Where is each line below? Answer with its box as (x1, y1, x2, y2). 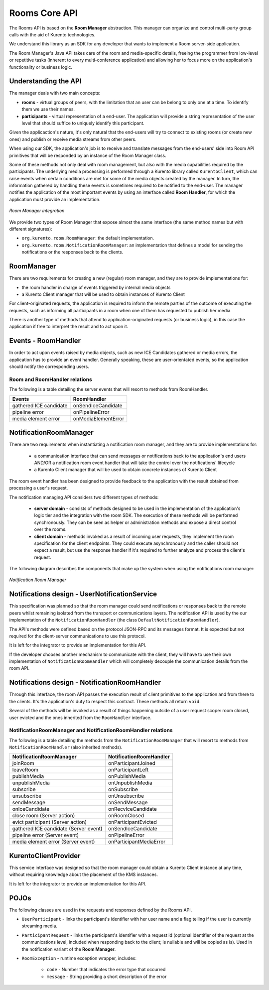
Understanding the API (9, 77, 82, 86)
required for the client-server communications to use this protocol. (9, 633, 146, 639)
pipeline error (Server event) (12, 832, 79, 839)
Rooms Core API (9, 7, 78, 18)
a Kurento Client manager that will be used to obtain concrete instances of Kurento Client (34, 467, 217, 473)
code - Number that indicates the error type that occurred (46, 967, 166, 973)
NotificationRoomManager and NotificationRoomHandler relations (9, 727, 173, 734)
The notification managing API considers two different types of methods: (9, 494, 159, 500)
